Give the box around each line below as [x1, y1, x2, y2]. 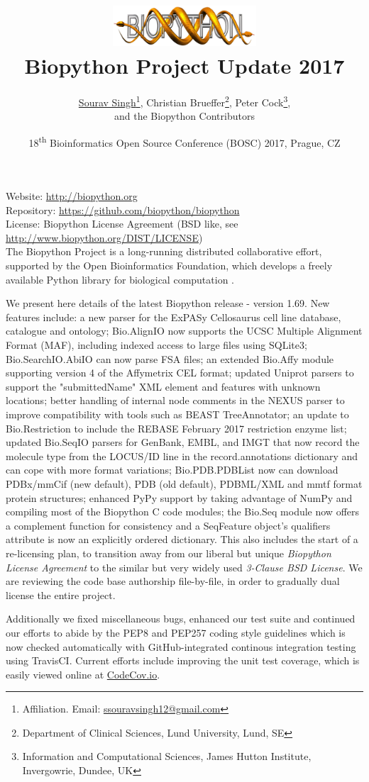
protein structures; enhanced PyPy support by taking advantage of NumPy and [6, 490, 353, 505]
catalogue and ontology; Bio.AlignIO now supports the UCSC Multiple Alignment [6, 323, 363, 338]
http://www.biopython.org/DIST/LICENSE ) [6, 230, 203, 245]
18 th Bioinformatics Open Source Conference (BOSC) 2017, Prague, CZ [28, 133, 341, 150]
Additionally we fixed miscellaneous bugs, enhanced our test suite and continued [6, 611, 356, 626]
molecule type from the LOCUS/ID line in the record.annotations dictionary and [6, 448, 358, 463]
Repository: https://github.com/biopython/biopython [6, 202, 240, 217]
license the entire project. [6, 587, 116, 602]
